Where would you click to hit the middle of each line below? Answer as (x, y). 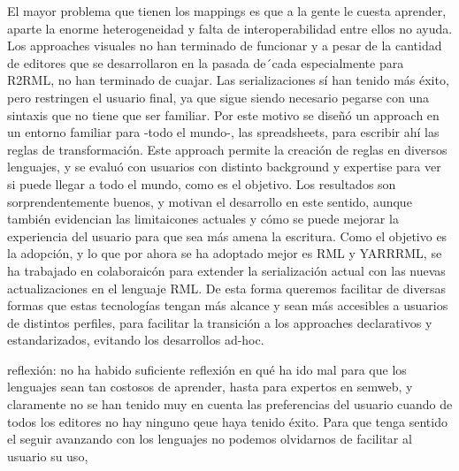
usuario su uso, (48, 456)
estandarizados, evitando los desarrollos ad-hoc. (136, 340)
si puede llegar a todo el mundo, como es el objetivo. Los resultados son (202, 183)
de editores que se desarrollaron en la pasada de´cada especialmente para (206, 62)
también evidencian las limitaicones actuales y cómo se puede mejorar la (203, 219)
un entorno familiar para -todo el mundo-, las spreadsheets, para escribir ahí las (223, 132)
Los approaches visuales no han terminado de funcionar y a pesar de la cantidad (225, 46)
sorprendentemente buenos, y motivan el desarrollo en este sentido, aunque (210, 201)
